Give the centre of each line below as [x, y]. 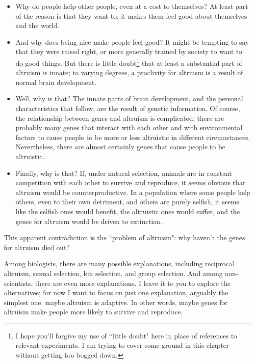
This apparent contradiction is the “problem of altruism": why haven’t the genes [125, 237]
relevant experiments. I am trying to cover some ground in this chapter [122, 345]
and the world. [37, 25]
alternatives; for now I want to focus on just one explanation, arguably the [116, 293]
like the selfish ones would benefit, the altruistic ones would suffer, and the [127, 211]
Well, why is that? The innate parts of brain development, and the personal [129, 98]
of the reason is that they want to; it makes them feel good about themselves [131, 15]
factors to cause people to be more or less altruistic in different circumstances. [133, 137]
